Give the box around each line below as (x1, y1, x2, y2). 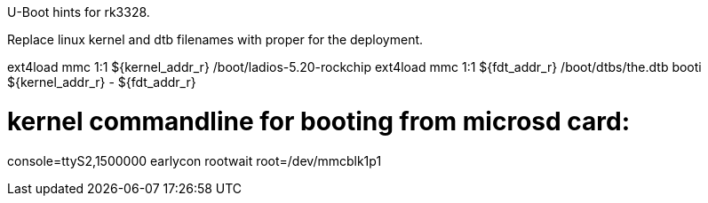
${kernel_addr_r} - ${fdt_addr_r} (7, 74, 196, 90)
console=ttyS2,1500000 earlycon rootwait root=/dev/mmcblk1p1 (7, 152, 382, 168)
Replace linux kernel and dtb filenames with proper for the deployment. (7, 32, 424, 47)
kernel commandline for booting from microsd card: (7, 105, 630, 137)
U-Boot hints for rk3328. (7, 4, 150, 20)
